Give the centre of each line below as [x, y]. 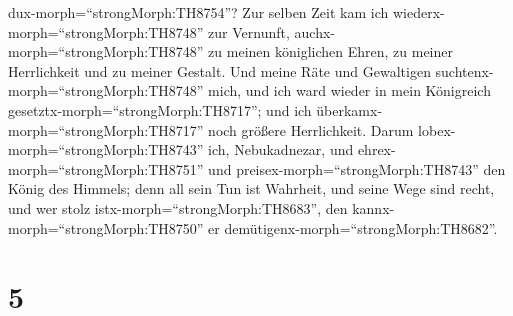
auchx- [314, 31]
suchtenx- [464, 70]
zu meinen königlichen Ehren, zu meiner [331, 51]
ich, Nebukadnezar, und [281, 149]
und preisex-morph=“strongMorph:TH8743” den [357, 168]
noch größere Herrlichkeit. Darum [311, 129]
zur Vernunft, [249, 31]
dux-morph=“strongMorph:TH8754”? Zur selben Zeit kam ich [198, 12]
